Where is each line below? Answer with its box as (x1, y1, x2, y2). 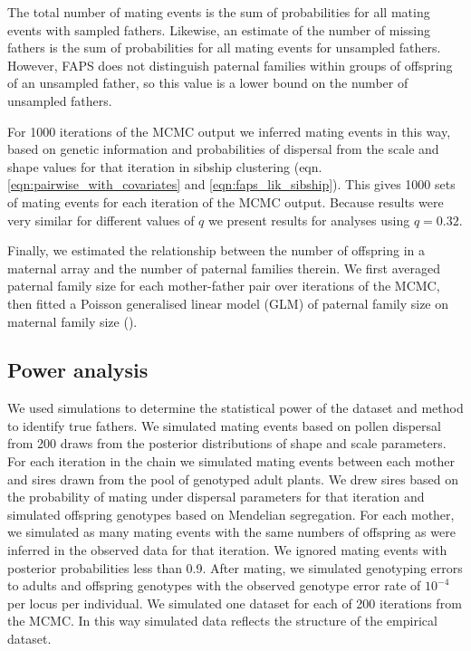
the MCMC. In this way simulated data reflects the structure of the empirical (7, 611, 437, 630)
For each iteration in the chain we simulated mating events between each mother (7, 452, 455, 471)
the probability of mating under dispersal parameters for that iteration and (7, 487, 425, 506)
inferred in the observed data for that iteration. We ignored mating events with (7, 541, 447, 560)
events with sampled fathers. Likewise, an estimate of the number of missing (7, 20, 431, 39)
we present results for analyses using (207, 210, 410, 229)
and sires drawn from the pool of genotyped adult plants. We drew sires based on (7, 469, 459, 488)
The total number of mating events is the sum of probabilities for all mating (7, 3, 430, 21)
